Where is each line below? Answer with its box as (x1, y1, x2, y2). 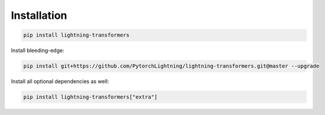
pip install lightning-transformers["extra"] (23, 94, 158, 100)
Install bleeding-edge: (11, 47, 64, 54)
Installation (11, 9, 67, 22)
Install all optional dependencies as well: (11, 78, 109, 85)
